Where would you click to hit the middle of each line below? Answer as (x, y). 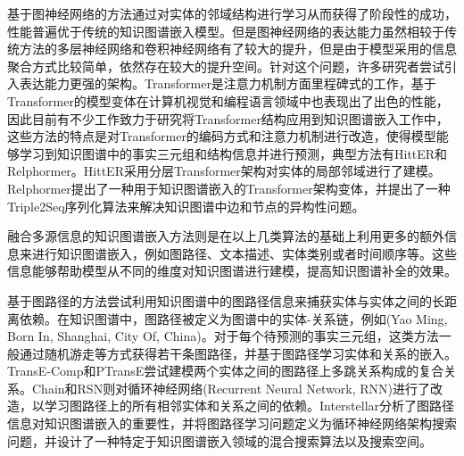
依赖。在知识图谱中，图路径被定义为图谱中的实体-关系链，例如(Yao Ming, (233, 318)
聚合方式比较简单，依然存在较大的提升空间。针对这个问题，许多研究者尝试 (226, 66)
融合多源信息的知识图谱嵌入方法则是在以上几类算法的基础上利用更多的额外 (226, 236)
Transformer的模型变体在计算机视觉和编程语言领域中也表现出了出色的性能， (228, 100)
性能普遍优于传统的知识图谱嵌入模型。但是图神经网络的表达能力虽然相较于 (226, 31)
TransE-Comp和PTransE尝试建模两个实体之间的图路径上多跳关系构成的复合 (226, 371)
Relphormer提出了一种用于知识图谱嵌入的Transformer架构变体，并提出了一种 (229, 188)
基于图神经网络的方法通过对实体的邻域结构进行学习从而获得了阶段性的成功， (232, 13)
